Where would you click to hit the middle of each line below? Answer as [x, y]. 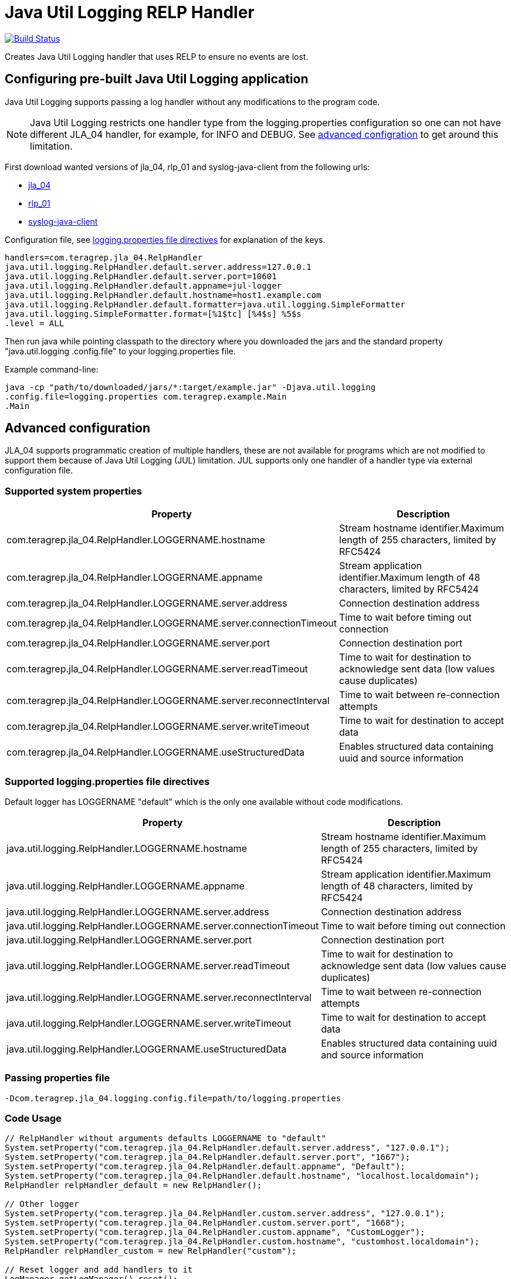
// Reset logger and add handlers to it [99, 1270]
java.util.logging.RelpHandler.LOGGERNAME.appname [126, 886]
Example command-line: [52, 369]
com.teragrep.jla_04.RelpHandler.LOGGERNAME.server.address [147, 603]
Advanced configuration [78, 428]
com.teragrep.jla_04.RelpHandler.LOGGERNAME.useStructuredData [156, 752]
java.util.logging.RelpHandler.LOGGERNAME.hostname [127, 848]
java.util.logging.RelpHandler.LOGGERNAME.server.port [129, 940]
